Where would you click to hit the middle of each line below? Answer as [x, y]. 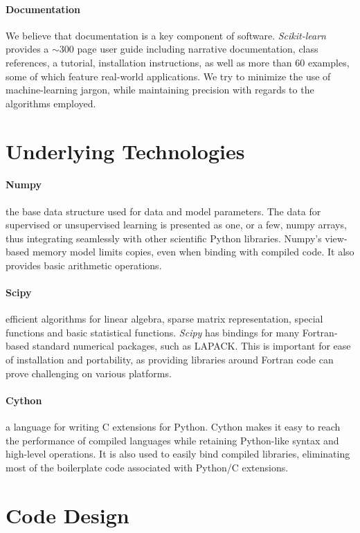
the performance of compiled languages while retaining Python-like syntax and [172, 440]
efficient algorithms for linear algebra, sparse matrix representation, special [164, 319]
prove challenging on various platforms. [89, 373]
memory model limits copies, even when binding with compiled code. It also [193, 252]
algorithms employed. [51, 103]
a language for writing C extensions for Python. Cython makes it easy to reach [173, 427]
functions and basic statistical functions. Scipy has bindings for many [153, 332]
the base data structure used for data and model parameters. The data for [163, 211]
